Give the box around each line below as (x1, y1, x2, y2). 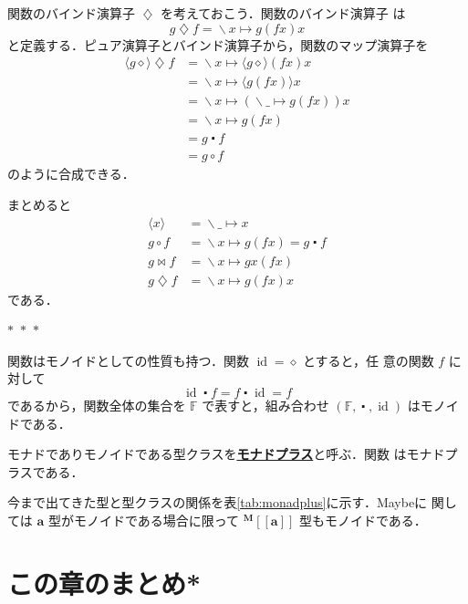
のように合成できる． (7, 164, 135, 183)
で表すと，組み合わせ (202, 396, 329, 415)
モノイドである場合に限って (73, 511, 240, 530)
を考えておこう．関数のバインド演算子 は (160, 4, 406, 22)
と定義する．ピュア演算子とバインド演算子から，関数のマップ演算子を (7, 35, 429, 54)
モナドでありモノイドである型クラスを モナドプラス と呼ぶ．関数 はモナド (7, 444, 445, 463)
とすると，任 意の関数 (302, 350, 434, 370)
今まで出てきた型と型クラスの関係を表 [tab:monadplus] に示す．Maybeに (7, 493, 428, 512)
